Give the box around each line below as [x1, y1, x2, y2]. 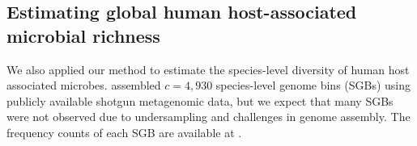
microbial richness [6, 23, 160, 48]
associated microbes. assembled [6, 77, 161, 94]
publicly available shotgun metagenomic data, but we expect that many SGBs [6, 92, 394, 109]
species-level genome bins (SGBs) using [215, 77, 411, 94]
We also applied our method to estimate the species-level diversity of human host [6, 60, 410, 77]
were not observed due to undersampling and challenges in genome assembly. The [6, 108, 411, 125]
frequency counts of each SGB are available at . [6, 123, 242, 140]
